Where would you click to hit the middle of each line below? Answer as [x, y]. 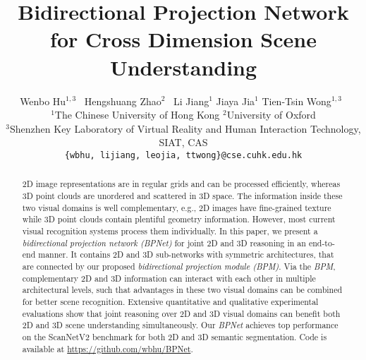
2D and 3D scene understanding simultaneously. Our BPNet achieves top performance [180, 325]
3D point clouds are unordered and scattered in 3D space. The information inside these [182, 195]
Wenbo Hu [43, 101]
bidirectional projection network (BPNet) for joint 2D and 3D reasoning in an [164, 242]
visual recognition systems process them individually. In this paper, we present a [170, 230]
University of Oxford [271, 115]
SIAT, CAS [183, 142]
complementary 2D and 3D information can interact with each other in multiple [169, 278]
